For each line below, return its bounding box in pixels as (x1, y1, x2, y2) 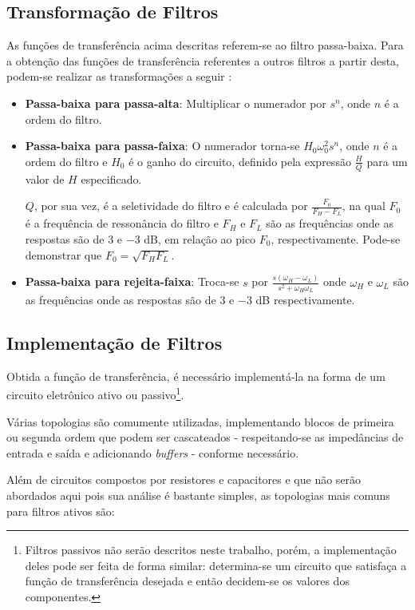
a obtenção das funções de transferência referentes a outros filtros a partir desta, (6, 52, 399, 69)
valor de (25, 170, 65, 187)
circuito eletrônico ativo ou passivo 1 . (6, 384, 184, 403)
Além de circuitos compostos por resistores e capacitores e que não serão (6, 471, 362, 488)
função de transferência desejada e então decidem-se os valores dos (25, 572, 350, 589)
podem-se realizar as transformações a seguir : (6, 68, 232, 85)
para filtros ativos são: (6, 502, 115, 519)
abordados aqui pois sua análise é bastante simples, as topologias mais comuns (6, 487, 390, 504)
